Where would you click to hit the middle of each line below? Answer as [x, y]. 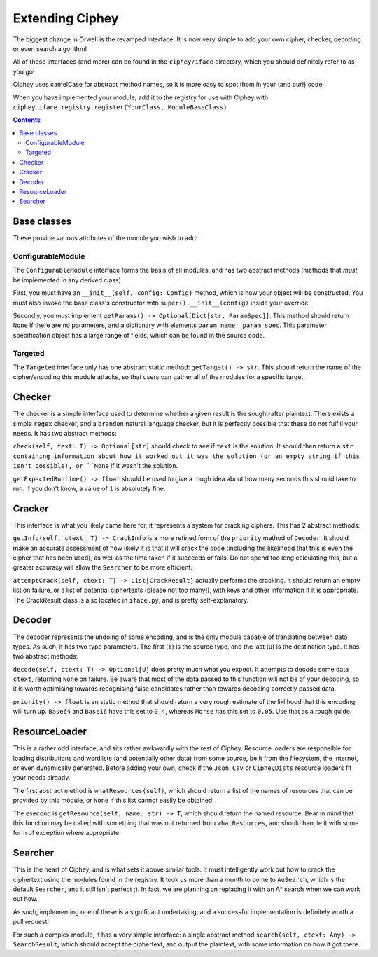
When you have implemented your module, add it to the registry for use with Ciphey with [141, 97]
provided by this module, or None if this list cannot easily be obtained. [114, 800]
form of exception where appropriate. [67, 833]
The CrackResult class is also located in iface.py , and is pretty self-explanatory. [131, 600]
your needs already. [42, 778]
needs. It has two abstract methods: [65, 434]
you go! [24, 71]
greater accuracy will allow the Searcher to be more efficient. [103, 567]
